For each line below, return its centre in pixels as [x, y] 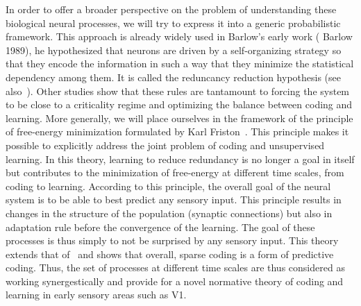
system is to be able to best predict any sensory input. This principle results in [174, 199]
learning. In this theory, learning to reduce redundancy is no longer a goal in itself [180, 159]
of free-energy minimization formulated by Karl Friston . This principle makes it [177, 131]
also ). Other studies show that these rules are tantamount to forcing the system [178, 91]
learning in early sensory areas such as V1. [96, 295]
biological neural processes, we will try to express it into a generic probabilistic [173, 23]
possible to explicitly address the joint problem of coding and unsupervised [165, 145]
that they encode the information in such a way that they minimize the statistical [180, 63]
